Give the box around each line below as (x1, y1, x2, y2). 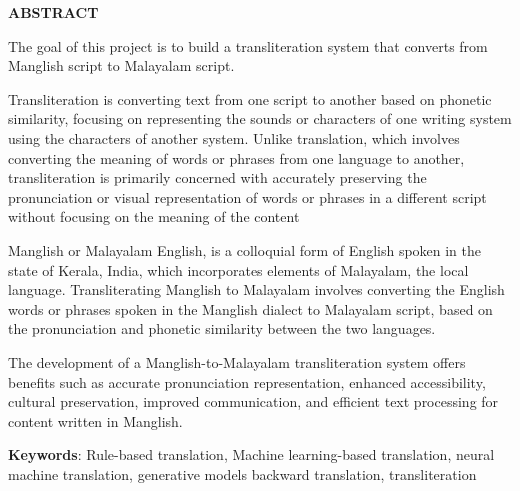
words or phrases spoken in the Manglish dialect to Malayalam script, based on (8, 298, 493, 319)
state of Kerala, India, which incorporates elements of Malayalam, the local (8, 259, 469, 280)
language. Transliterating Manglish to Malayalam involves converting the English (8, 279, 505, 300)
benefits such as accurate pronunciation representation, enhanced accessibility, (8, 371, 486, 392)
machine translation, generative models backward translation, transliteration (8, 463, 477, 484)
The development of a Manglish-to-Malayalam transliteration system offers (8, 351, 466, 372)
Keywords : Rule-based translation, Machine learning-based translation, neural (8, 444, 495, 465)
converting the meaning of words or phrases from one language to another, (8, 147, 465, 168)
